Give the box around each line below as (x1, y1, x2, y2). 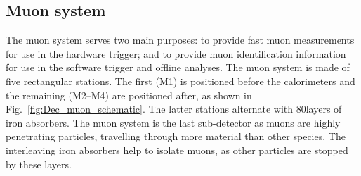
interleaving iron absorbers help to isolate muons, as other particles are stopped (6, 142, 348, 157)
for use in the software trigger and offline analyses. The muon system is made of (6, 60, 350, 75)
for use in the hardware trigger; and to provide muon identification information (6, 46, 346, 61)
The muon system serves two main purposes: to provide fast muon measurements (6, 32, 355, 47)
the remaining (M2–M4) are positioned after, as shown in (6, 87, 252, 102)
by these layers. (6, 156, 72, 171)
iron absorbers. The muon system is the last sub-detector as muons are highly (6, 115, 341, 130)
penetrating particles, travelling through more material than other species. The (6, 129, 346, 144)
